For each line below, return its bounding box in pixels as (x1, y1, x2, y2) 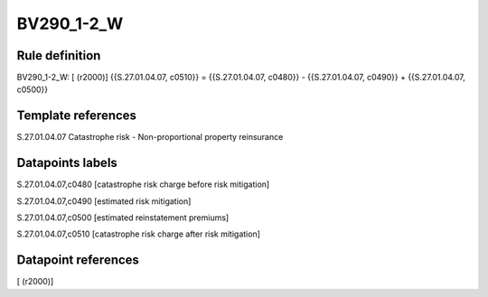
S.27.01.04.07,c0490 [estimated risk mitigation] (16, 195, 192, 207)
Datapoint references (16, 253, 140, 268)
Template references (16, 108, 137, 124)
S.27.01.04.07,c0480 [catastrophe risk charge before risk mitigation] (16, 179, 270, 190)
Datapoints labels (16, 155, 117, 171)
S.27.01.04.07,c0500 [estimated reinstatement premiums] (16, 212, 230, 223)
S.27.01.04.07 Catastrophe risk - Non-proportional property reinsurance (16, 132, 284, 143)
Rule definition (16, 48, 101, 63)
